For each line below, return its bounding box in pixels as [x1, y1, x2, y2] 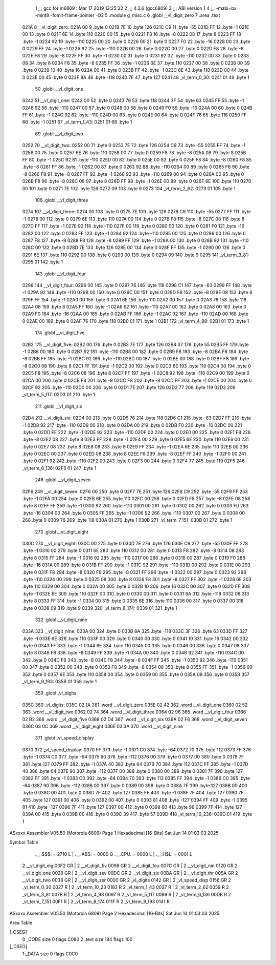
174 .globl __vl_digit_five [35, 330, 85, 336]
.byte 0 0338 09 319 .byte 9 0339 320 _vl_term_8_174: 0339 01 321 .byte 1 [22, 605, 177, 611]
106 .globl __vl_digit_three [35, 197, 88, 203]
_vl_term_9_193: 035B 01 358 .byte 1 [22, 679, 97, 685]
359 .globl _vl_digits [35, 690, 77, 696]
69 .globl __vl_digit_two [35, 131, 84, 137]
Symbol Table [9, 839, 38, 846]
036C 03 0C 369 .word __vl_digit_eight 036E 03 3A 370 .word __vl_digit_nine [22, 723, 183, 729]
